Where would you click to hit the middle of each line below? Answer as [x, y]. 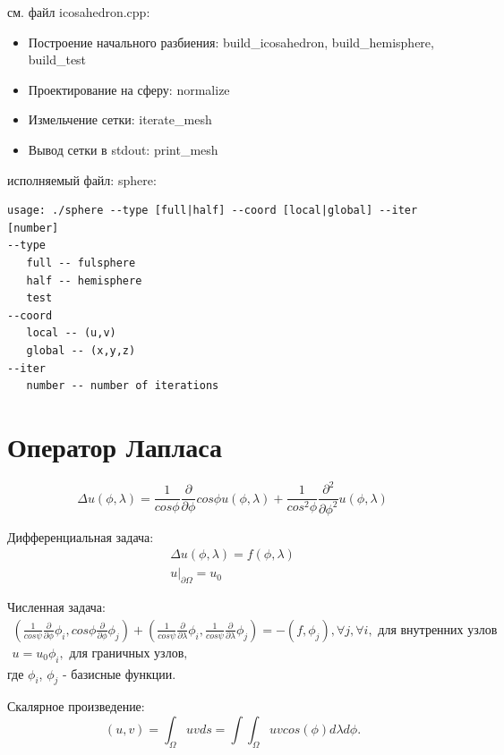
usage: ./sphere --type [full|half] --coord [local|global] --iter [213, 211]
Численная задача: [56, 607]
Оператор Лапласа [115, 446]
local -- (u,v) [71, 333]
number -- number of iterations [123, 386]
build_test [57, 59]
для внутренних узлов [438, 630]
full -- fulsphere [81, 263]
